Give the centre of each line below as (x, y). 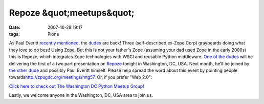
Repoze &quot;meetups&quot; (72, 13)
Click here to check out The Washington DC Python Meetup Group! (77, 86)
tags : (14, 34)
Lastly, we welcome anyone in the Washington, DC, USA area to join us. (81, 95)
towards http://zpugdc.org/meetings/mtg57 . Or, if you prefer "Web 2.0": (81, 77)
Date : (15, 27)
